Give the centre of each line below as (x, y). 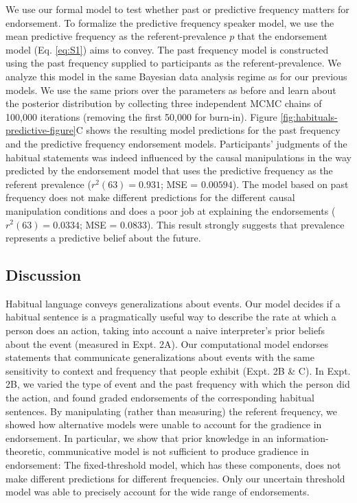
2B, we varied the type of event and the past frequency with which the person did (178, 384)
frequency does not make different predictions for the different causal (150, 197)
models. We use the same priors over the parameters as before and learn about (171, 90)
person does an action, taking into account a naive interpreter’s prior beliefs (165, 330)
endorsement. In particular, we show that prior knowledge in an (140, 437)
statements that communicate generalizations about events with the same (160, 357)
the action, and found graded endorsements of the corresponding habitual (160, 398)
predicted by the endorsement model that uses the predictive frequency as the (169, 171)
